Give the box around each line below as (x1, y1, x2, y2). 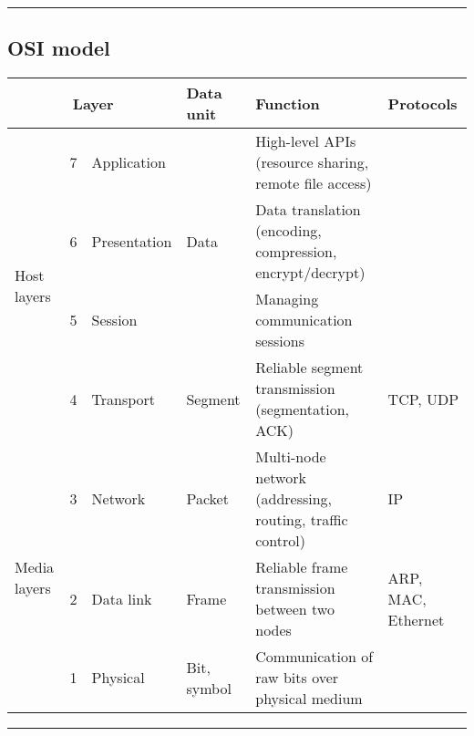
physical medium (255, 688, 363, 710)
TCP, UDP (387, 388, 459, 409)
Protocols (387, 92, 458, 114)
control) (255, 530, 305, 552)
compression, (255, 241, 337, 263)
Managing (255, 288, 319, 310)
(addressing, (255, 488, 333, 510)
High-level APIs (255, 130, 356, 152)
